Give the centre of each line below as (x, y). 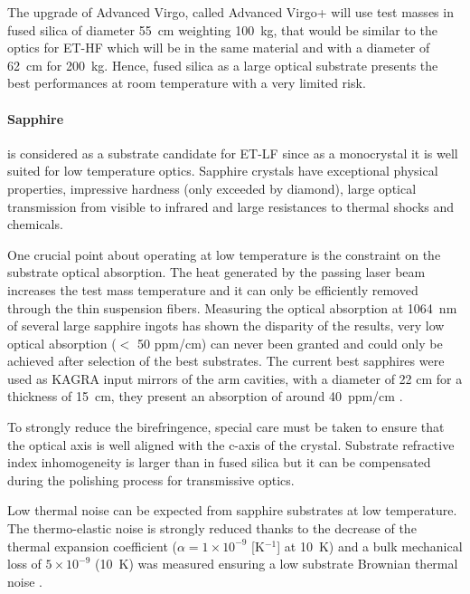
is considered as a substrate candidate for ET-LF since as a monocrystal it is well (233, 153)
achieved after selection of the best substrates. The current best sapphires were (226, 361)
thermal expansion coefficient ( (92, 546)
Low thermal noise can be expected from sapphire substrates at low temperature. (232, 510)
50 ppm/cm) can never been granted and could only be (290, 343)
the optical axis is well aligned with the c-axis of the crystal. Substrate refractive (231, 444)
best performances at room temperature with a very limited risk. (187, 83)
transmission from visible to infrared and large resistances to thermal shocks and (231, 206)
